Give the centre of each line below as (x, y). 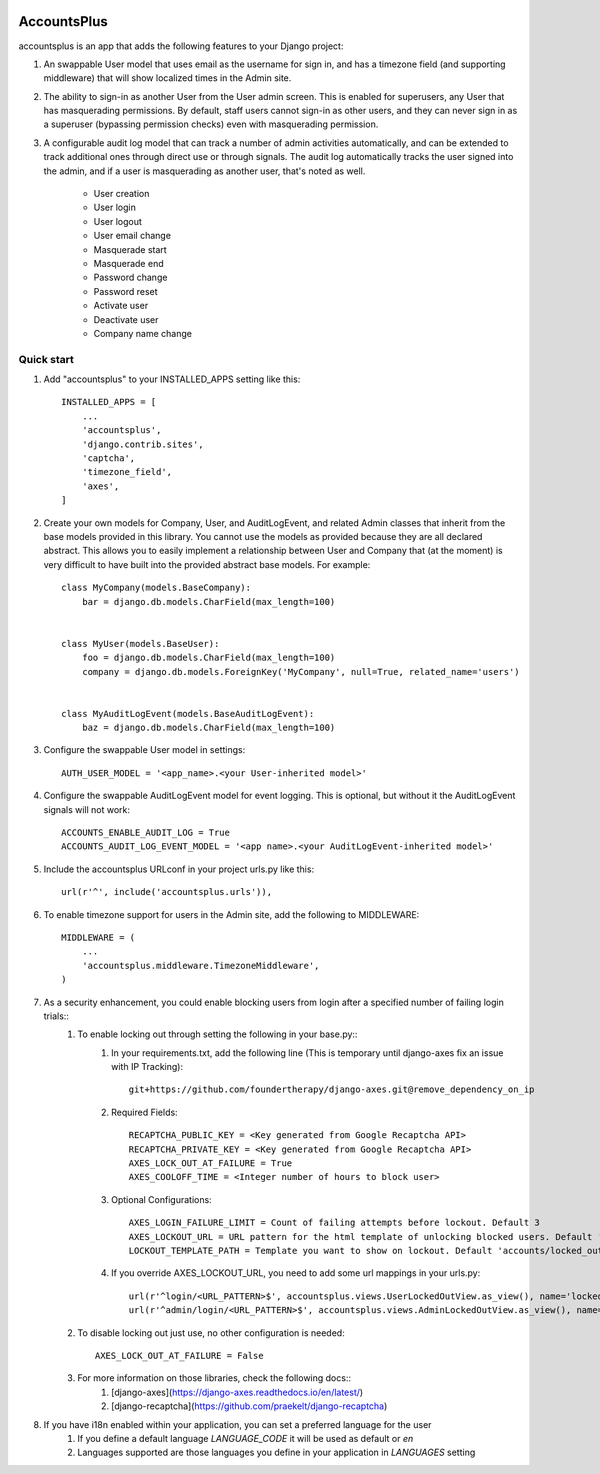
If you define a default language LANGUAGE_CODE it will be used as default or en (245, 1438)
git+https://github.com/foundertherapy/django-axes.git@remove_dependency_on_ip (331, 1089)
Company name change (142, 333)
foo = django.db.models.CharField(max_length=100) (208, 658)
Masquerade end (128, 263)
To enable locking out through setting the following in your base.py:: (217, 1034)
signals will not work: (86, 809)
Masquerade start (130, 249)
